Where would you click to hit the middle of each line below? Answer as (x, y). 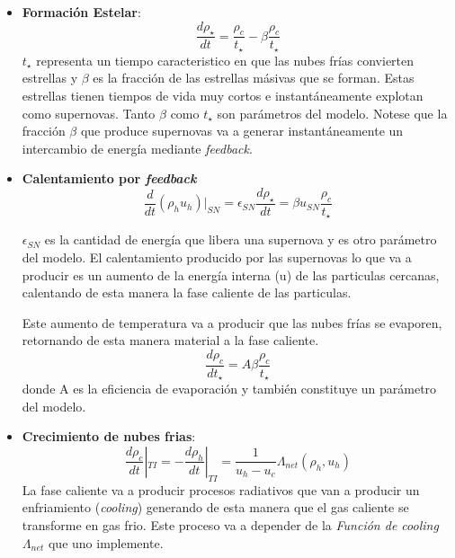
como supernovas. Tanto (89, 113)
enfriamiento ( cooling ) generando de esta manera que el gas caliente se (215, 507)
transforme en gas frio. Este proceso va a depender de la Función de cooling (230, 524)
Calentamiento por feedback (109, 178)
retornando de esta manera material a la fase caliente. (170, 340)
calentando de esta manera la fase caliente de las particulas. (187, 292)
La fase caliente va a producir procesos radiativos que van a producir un (221, 489)
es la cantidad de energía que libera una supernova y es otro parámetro (241, 239)
